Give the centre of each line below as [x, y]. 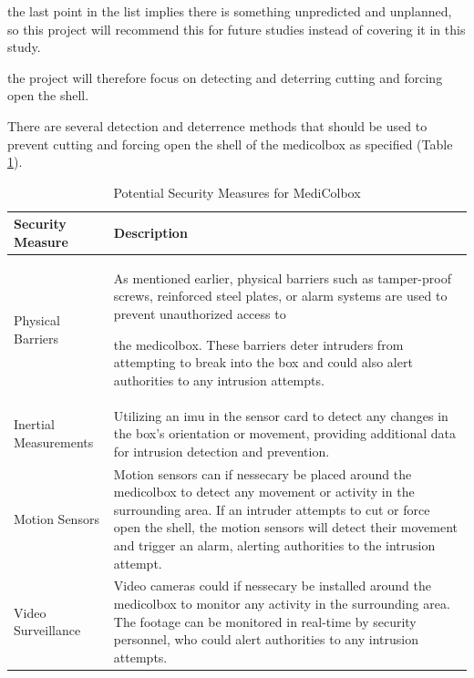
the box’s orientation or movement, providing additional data [284, 433]
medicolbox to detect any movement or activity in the [264, 492]
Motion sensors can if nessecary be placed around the [263, 473]
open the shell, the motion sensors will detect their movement [286, 527]
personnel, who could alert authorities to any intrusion [266, 639]
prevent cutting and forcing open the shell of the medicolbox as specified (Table [230, 144]
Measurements [54, 442]
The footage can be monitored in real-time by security [265, 621]
